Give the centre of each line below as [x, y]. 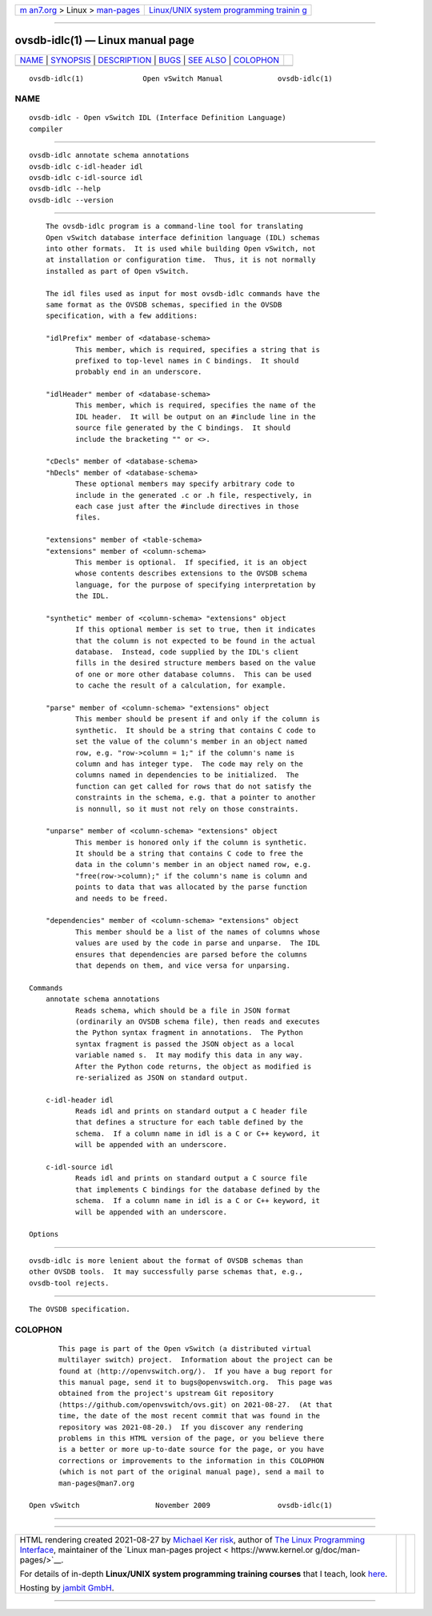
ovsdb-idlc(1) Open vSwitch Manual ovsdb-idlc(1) [181, 78]
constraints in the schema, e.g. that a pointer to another [195, 798]
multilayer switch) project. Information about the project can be [196, 1360]
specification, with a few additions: [122, 316]
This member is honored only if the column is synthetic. [191, 842]
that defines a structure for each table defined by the [189, 1122]
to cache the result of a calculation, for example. [181, 686]
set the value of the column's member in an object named [191, 742]
